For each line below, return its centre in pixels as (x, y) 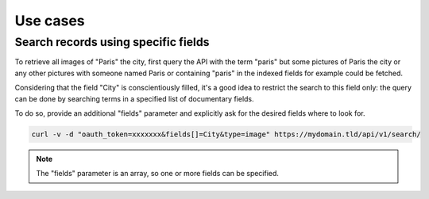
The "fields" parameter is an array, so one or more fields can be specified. (158, 174)
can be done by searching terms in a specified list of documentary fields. (134, 98)
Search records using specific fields (112, 42)
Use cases (50, 21)
